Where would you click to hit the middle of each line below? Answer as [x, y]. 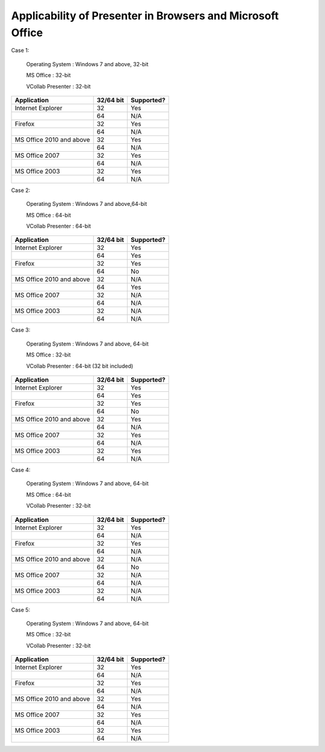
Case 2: [21, 190]
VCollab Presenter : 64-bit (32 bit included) [80, 366]
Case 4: [21, 470]
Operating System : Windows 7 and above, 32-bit [87, 64]
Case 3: [21, 330]
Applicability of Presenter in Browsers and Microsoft [145, 16]
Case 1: [20, 51]
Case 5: [20, 610]
